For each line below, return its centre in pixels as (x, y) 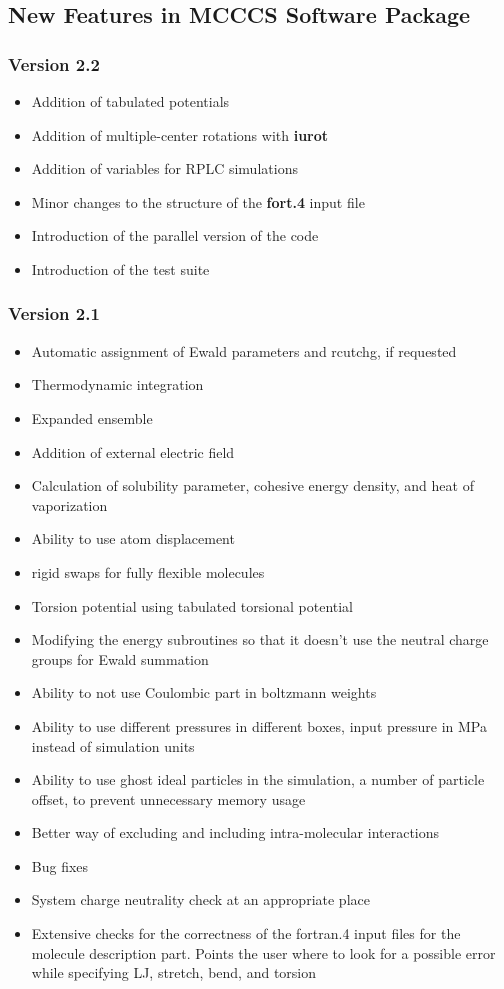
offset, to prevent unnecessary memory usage (168, 798)
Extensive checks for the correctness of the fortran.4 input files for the (246, 933)
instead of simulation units (113, 745)
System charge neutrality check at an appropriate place (200, 899)
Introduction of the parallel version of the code (175, 235)
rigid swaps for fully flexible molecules (148, 571)
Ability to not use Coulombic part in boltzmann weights (204, 692)
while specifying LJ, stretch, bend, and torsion (174, 972)
